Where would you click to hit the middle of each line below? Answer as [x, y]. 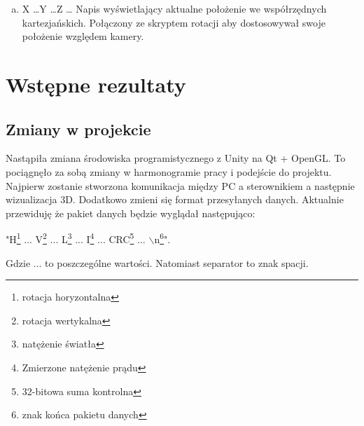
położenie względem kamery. [83, 36]
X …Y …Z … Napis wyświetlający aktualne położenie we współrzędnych [174, 8]
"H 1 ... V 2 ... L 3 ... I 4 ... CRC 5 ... [76, 238]
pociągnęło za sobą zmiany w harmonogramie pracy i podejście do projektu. [169, 171]
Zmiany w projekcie [78, 129]
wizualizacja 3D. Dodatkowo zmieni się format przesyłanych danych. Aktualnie [175, 199]
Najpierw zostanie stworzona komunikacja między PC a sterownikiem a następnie [180, 185]
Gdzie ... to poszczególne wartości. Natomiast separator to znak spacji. [157, 262]
